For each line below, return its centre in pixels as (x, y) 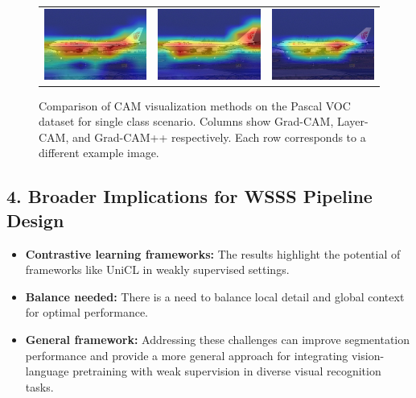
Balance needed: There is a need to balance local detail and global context (215, 296)
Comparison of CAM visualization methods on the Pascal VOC (195, 105)
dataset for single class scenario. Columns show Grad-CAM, (186, 121)
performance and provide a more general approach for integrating (187, 355)
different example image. (99, 153)
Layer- (352, 121)
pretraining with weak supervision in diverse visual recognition (227, 371)
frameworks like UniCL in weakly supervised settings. (157, 269)
